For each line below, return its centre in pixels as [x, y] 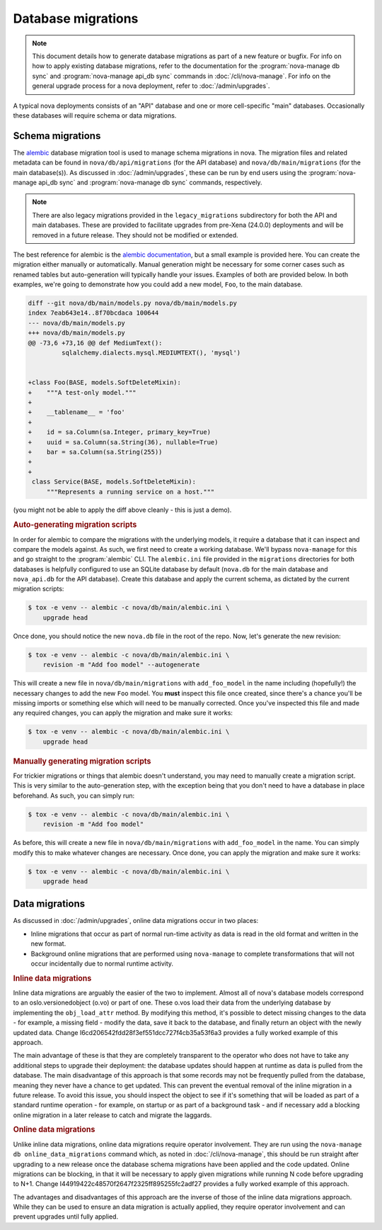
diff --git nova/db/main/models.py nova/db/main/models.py [132, 303]
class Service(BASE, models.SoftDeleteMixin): [114, 482]
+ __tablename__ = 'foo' [76, 412]
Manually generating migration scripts [82, 761]
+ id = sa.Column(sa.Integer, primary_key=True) [120, 432]
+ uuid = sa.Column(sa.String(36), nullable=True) [123, 442]
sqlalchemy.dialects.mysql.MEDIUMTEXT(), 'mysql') [151, 353]
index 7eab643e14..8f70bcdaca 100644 [93, 313]
